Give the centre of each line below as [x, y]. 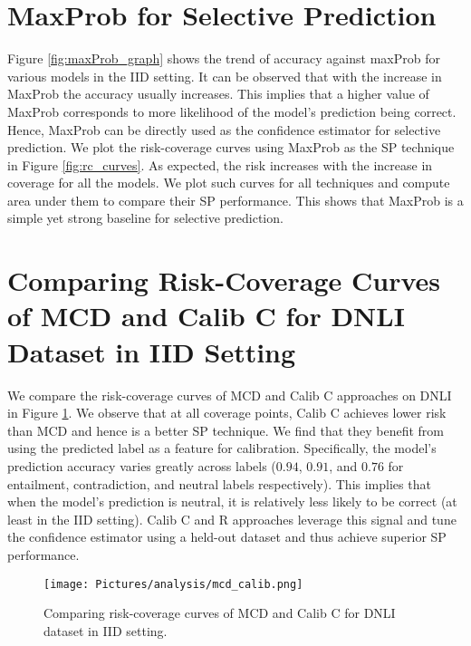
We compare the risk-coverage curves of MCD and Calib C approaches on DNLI [230, 395]
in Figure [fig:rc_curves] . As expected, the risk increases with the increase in [220, 164]
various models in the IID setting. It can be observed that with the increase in [225, 76]
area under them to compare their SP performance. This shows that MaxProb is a [235, 200]
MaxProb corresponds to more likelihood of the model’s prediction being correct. [232, 111]
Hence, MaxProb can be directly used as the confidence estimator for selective [224, 129]
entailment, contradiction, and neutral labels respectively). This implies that [219, 483]
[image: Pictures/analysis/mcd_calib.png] [173, 584]
